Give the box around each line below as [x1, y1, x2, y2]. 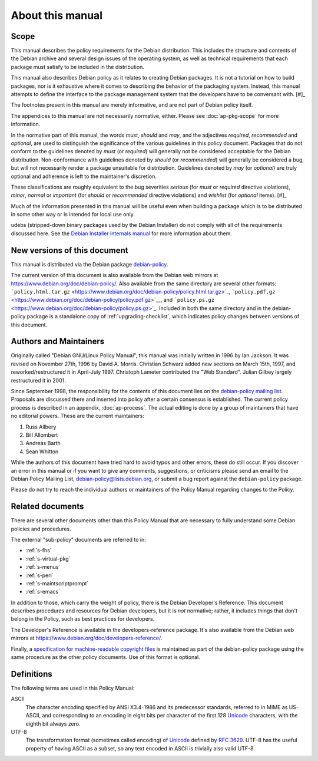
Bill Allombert [25, 431, 58, 439]
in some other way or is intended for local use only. [11, 211, 135, 218]
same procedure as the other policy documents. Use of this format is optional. [11, 654, 200, 661]
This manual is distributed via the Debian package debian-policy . [11, 261, 168, 268]
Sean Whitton [25, 448, 59, 455]
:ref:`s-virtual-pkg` [25, 555, 71, 562]
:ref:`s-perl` [25, 572, 54, 579]
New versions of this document [11, 245, 128, 255]
